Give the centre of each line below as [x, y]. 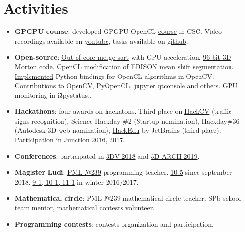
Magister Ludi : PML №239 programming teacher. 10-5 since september [123, 172]
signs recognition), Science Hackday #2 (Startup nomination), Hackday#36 [127, 120]
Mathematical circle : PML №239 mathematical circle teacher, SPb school [128, 198]
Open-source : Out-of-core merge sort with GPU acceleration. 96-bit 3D [123, 57]
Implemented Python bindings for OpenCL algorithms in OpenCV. [114, 76]
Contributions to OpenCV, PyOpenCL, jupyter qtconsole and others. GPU [126, 85]
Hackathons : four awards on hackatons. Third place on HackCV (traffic [123, 111]
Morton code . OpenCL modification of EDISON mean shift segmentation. [124, 66]
